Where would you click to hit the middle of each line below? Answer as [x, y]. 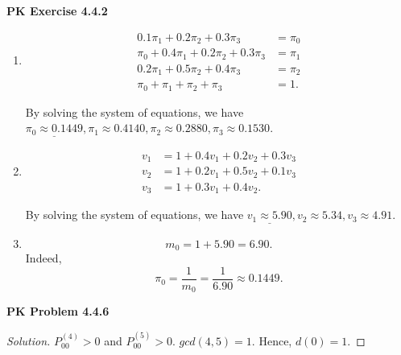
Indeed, [43, 258]
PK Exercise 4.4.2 [57, 10]
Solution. [29, 340]
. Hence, [272, 340]
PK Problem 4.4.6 [58, 311]
